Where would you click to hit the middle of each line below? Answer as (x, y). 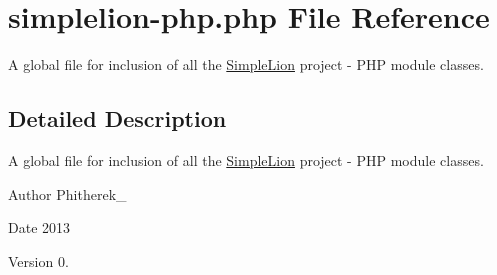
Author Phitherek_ (67, 193)
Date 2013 (39, 227)
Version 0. (38, 260)
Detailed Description (117, 118)
